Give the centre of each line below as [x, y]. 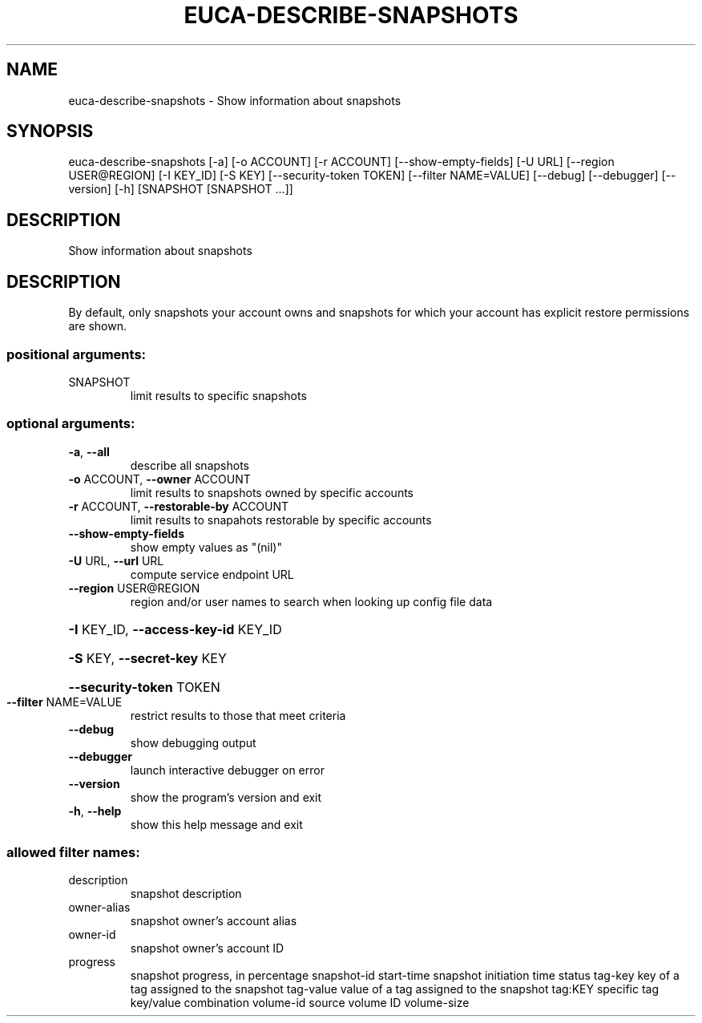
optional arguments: [71, 424]
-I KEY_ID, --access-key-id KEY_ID [175, 629]
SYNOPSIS [50, 131]
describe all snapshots [190, 465]
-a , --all [89, 451]
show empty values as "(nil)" [206, 547]
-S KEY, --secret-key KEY [147, 658]
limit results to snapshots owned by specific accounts [272, 492]
